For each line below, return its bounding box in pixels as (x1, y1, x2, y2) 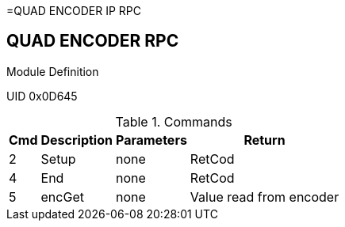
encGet (40, 188, 84, 205)
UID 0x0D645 (6, 89, 78, 103)
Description (40, 131, 113, 148)
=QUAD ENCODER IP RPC (6, 4, 141, 17)
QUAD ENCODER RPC (6, 31, 179, 51)
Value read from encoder (190, 188, 339, 205)
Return (243, 131, 286, 148)
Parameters (115, 131, 187, 148)
